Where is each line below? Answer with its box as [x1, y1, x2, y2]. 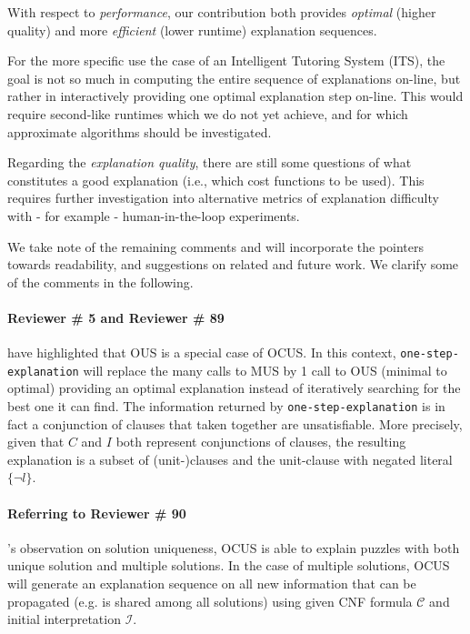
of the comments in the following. [7, 272, 194, 291]
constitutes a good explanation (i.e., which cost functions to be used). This [7, 170, 425, 189]
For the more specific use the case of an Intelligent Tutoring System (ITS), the [7, 51, 445, 70]
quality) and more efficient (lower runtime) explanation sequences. [7, 20, 377, 39]
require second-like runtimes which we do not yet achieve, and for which [7, 104, 408, 123]
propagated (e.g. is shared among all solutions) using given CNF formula [7, 591, 413, 610]
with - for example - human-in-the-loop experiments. [7, 206, 300, 225]
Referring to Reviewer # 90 [7, 503, 186, 522]
